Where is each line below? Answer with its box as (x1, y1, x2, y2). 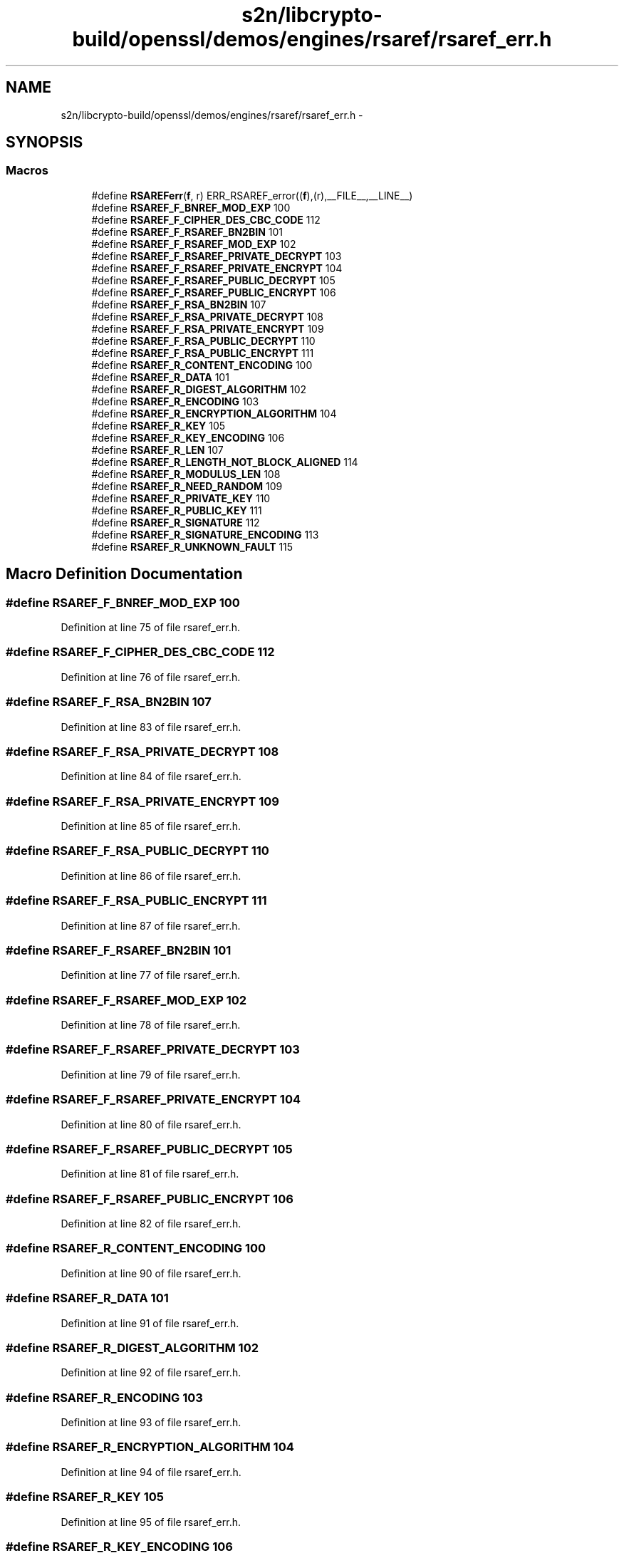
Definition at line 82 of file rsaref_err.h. (61, 1217, 241, 1230)
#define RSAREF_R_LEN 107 (91, 443, 224, 456)
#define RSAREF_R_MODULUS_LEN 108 (91, 467, 281, 480)
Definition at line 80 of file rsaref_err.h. (61, 1118, 241, 1131)
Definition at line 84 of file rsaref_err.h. (61, 770, 241, 783)
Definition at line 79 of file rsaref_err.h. (61, 1068, 241, 1081)
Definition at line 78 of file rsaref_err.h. (61, 1019, 241, 1032)
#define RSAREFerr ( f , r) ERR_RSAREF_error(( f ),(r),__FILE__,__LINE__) (91, 189, 413, 202)
